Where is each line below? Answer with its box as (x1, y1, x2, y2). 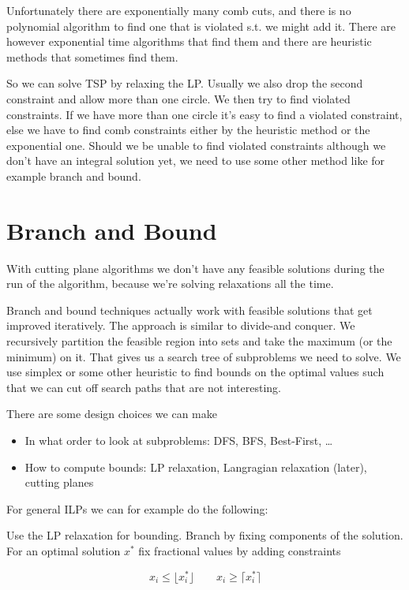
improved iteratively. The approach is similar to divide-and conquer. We (6, 317, 355, 334)
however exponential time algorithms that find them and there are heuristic (6, 33, 372, 50)
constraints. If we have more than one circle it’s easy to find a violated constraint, (6, 106, 403, 122)
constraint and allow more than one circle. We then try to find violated (6, 90, 351, 106)
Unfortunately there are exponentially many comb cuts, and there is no (6, 2, 351, 18)
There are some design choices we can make (6, 405, 217, 422)
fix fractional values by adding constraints (138, 542, 341, 558)
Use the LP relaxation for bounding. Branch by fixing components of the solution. (6, 527, 403, 543)
